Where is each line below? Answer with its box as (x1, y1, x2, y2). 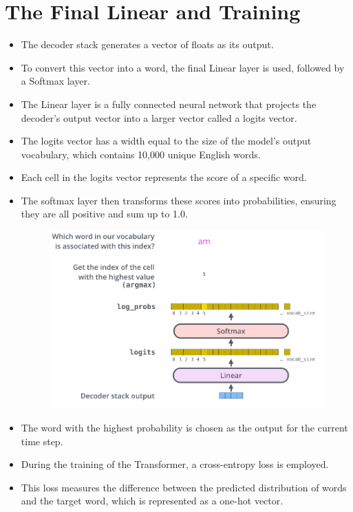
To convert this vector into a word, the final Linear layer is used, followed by (21, 60, 345, 74)
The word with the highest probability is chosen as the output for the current (21, 420, 348, 434)
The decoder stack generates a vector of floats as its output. (21, 37, 274, 52)
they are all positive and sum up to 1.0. (21, 206, 188, 221)
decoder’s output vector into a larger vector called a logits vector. (21, 110, 297, 125)
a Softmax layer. (21, 74, 90, 88)
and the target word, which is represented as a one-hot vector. (21, 493, 284, 508)
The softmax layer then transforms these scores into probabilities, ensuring (21, 193, 336, 207)
